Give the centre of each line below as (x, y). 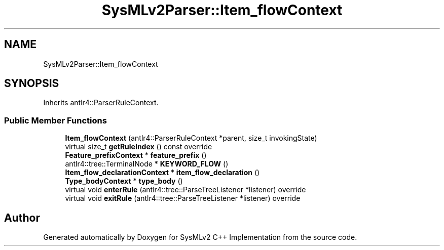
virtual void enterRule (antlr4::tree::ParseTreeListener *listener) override (186, 190)
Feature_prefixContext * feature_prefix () (136, 155)
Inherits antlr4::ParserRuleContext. (101, 103)
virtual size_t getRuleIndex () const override (139, 147)
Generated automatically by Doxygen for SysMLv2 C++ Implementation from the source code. (200, 237)
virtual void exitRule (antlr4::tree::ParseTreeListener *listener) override (183, 198)
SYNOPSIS (32, 84)
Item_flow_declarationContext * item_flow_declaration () (162, 173)
